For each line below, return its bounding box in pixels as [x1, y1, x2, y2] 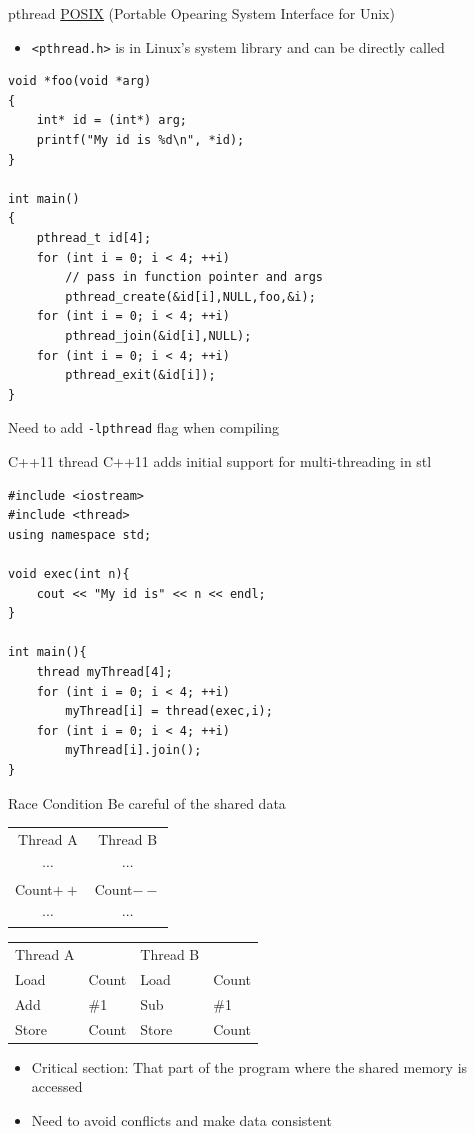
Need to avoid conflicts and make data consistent [31, 1110, 332, 1131]
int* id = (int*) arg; [36, 113, 187, 128]
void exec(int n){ [8, 566, 130, 581]
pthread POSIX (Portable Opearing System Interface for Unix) [8, 3, 395, 23]
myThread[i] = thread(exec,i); [65, 704, 273, 719]
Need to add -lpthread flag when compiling [8, 417, 279, 438]
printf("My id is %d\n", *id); [36, 133, 245, 148]
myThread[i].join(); [65, 743, 202, 758]
